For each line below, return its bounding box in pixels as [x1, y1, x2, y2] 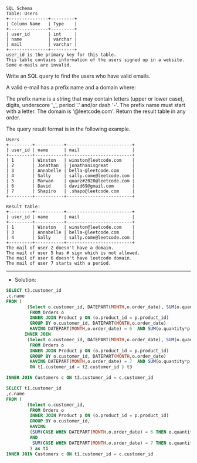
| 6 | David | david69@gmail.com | [6, 183, 135, 189]
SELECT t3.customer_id [6, 288, 62, 294]
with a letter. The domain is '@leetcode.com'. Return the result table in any [6, 108, 186, 115]
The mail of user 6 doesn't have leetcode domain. [6, 255, 133, 261]
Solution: [14, 277, 36, 283]
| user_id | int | [6, 31, 77, 37]
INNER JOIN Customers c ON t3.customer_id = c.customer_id [6, 375, 154, 381]
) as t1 [29, 445, 49, 451]
